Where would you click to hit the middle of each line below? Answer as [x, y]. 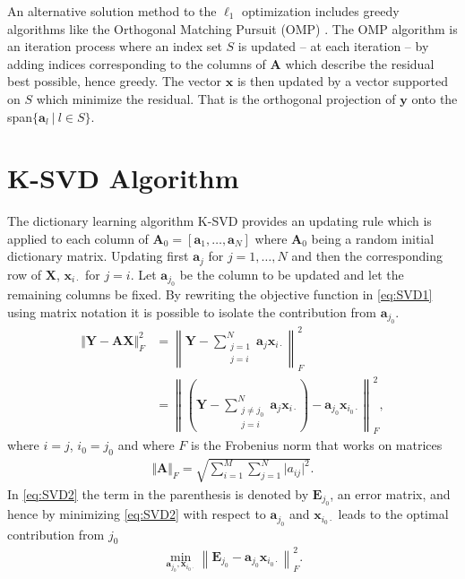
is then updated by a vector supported [343, 81]
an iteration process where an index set [115, 46]
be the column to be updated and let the [292, 274]
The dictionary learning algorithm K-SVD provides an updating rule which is [220, 221]
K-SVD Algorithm [123, 178]
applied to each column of [78, 238]
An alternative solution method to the [112, 11]
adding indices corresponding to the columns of [137, 63]
